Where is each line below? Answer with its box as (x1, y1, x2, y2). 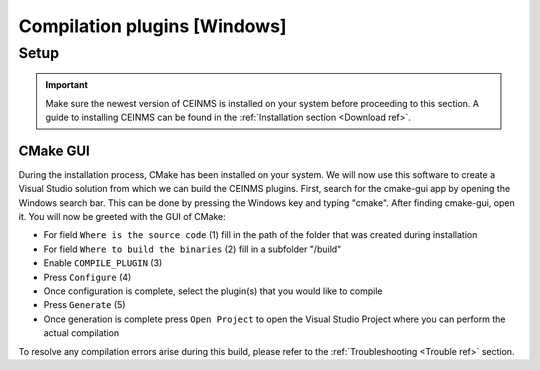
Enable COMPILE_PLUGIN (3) (43, 257, 163, 269)
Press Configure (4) (43, 271, 132, 283)
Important (45, 79, 89, 91)
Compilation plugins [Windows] (18, 15, 287, 37)
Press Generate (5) (43, 299, 126, 311)
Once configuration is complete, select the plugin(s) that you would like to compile (43, 285, 383, 297)
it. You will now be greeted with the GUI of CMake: (18, 211, 227, 223)
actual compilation (43, 327, 120, 339)
